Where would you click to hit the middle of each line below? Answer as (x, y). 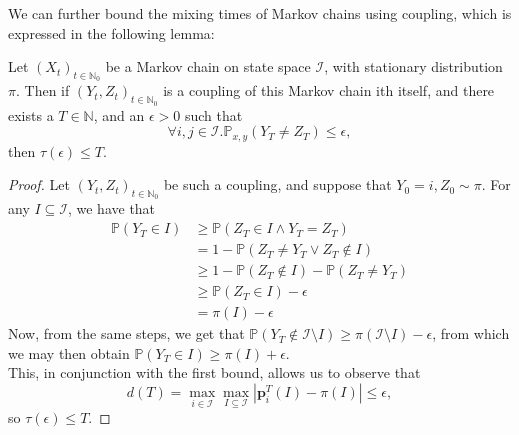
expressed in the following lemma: (111, 32)
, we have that (111, 208)
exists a (31, 114)
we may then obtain (69, 352)
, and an (119, 114)
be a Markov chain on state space (208, 66)
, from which (471, 333)
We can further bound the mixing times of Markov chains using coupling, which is (260, 13)
